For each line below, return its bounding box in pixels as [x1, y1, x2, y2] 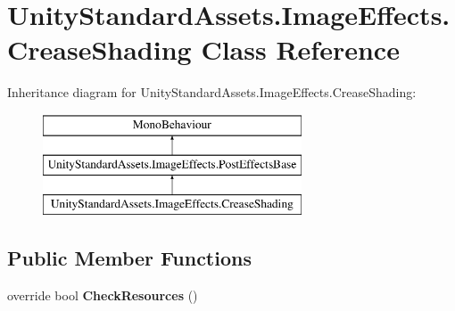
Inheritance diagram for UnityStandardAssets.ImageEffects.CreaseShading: [7, 83, 417, 102]
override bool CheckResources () [7, 286, 198, 305]
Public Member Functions [7, 244, 252, 272]
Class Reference [201, 31, 400, 68]
